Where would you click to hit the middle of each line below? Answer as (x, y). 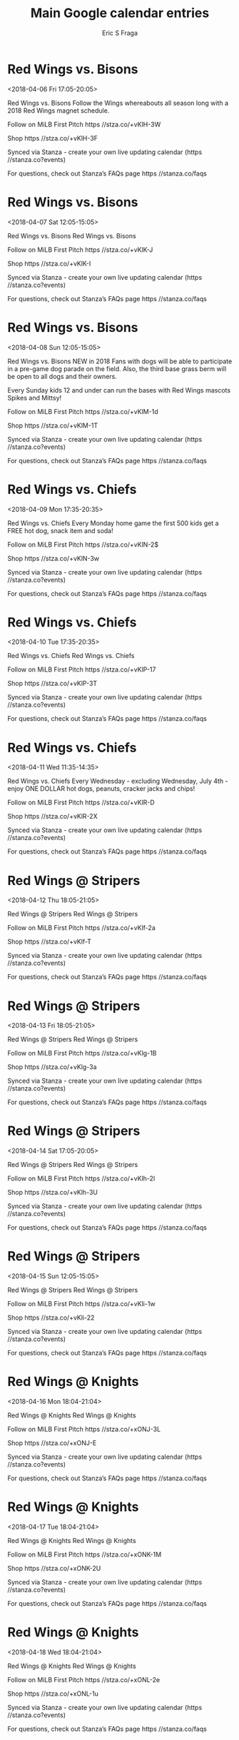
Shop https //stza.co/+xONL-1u (53, 1694)
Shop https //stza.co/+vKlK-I (49, 263)
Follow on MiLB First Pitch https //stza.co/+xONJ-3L (84, 1430)
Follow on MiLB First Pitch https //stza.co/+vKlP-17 (82, 669)
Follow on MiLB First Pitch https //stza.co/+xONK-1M (85, 1554)
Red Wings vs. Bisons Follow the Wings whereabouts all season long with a (118, 103)
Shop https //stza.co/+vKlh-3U (53, 1193)
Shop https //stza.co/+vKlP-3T (52, 684)
